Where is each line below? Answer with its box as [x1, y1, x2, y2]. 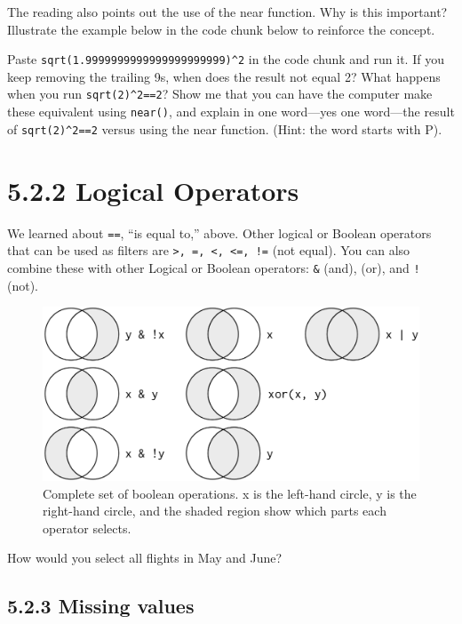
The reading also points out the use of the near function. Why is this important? [7, 3, 448, 20]
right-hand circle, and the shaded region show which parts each [43, 501, 386, 520]
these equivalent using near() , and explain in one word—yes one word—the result [7, 102, 455, 121]
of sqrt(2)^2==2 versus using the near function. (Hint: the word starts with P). [7, 119, 442, 138]
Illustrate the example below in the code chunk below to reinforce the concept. [7, 20, 435, 38]
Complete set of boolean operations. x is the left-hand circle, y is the [43, 484, 417, 502]
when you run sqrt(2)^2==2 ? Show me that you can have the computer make [7, 84, 433, 103]
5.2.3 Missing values [7, 592, 195, 620]
